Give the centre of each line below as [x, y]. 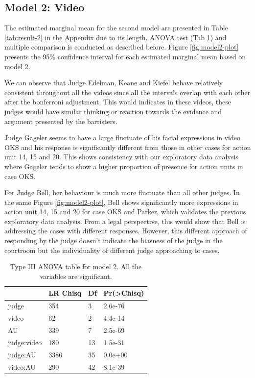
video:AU [22, 366]
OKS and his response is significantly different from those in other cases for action [128, 147]
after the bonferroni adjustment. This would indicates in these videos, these [118, 102]
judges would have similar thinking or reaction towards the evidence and [113, 111]
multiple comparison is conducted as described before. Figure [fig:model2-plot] [122, 47]
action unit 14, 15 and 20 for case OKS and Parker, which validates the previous [125, 212]
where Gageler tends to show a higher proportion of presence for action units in [124, 166]
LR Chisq [65, 293]
